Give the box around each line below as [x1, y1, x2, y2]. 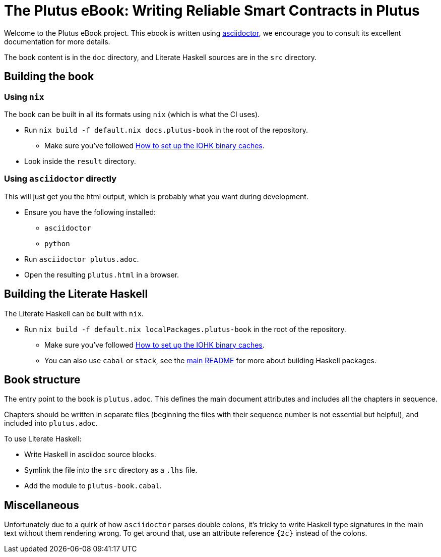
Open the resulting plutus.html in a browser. [24, 270, 179, 279]
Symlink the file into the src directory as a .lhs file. [24, 466, 198, 475]
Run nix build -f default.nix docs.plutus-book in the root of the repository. [24, 125, 308, 134]
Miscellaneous [4, 498, 79, 512]
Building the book [4, 70, 94, 83]
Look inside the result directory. [24, 156, 136, 165]
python [44, 239, 70, 248]
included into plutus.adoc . [4, 419, 98, 428]
